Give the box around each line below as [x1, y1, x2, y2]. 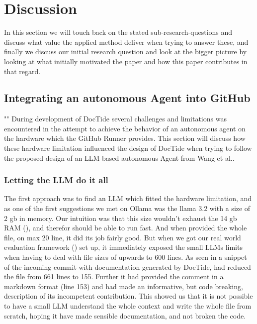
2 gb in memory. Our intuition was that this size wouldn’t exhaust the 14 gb [4, 213, 237, 223]
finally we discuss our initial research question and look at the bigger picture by [4, 46, 247, 57]
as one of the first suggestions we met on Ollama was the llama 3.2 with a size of [4, 203, 251, 214]
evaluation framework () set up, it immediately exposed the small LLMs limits [4, 242, 243, 252]
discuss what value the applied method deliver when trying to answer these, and [4, 36, 249, 47]
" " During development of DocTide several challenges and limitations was [4, 113, 227, 124]
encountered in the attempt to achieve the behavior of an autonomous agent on [4, 123, 246, 133]
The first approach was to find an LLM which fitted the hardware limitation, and [4, 193, 252, 204]
